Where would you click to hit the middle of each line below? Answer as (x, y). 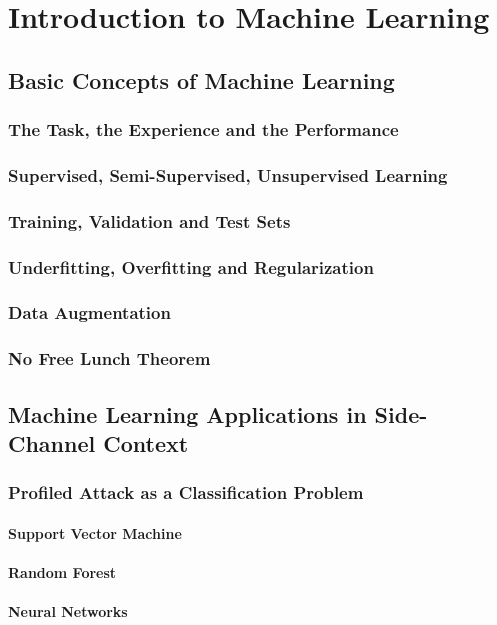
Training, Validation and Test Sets (149, 220)
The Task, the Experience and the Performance (203, 129)
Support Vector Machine (95, 532)
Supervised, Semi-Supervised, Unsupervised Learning (228, 174)
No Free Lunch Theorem (109, 358)
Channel (52, 443)
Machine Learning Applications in (187, 413)
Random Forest (62, 572)
